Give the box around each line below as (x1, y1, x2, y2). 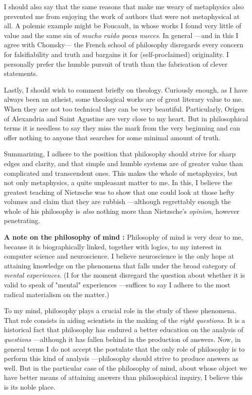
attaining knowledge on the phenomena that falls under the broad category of (4, 260, 235, 270)
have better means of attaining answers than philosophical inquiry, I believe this (4, 372, 243, 382)
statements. (4, 68, 38, 78)
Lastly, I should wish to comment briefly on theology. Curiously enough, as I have (4, 84, 248, 94)
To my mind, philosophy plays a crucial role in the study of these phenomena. (4, 305, 236, 316)
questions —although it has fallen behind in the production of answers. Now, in (4, 334, 241, 344)
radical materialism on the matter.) (4, 289, 109, 299)
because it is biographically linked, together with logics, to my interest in (4, 241, 222, 251)
